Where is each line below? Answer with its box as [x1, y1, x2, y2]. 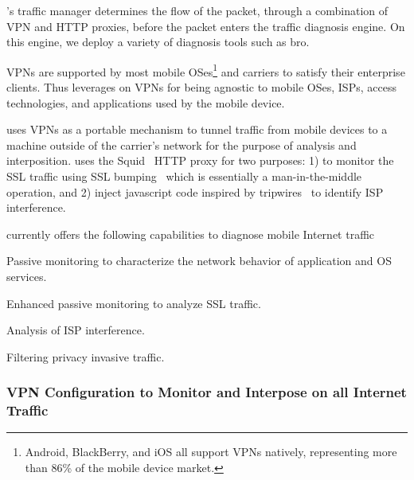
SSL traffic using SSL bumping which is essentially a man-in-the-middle [6, 168, 362, 184]
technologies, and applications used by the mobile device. [6, 94, 285, 111]
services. [6, 267, 47, 284]
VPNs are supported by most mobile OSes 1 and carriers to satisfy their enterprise [6, 60, 405, 80]
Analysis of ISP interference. [6, 322, 145, 338]
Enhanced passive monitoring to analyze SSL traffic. [6, 295, 261, 311]
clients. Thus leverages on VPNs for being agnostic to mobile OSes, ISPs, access [6, 79, 396, 96]
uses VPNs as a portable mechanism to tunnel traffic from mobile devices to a [6, 121, 388, 138]
